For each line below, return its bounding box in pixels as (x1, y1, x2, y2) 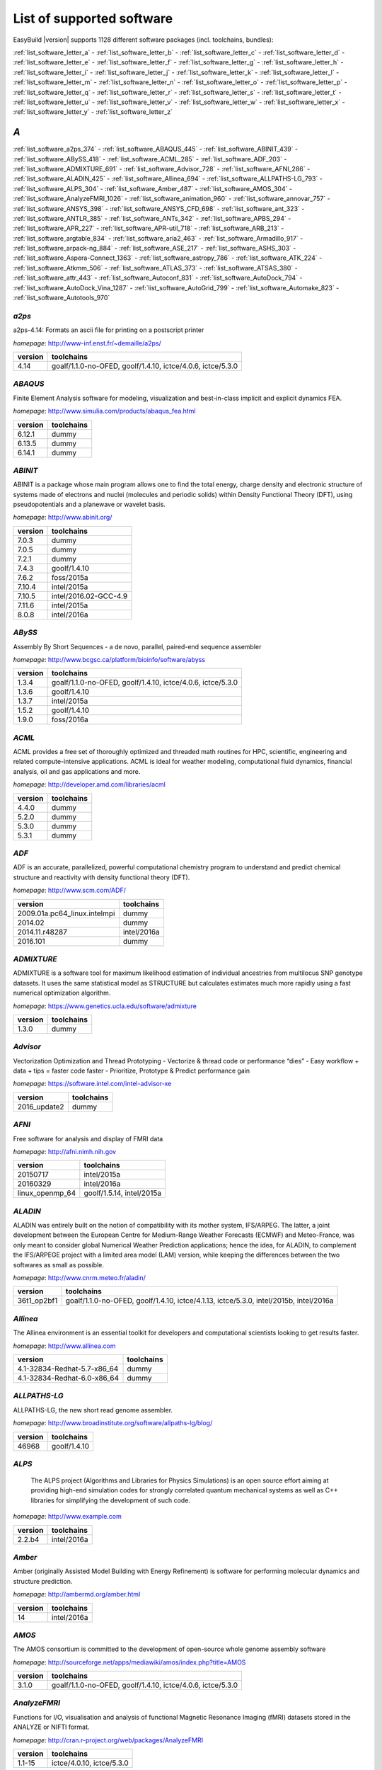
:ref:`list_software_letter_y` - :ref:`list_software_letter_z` (13, 108, 173, 116)
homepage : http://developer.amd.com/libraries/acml (13, 780, 166, 789)
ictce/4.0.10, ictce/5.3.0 (51, 1758, 129, 1768)
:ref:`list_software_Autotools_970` (13, 294, 110, 302)
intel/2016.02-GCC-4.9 (51, 591, 128, 601)
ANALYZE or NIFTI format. (13, 1723, 90, 1731)
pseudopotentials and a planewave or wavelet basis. (13, 500, 166, 509)
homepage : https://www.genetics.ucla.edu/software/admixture (13, 1002, 197, 1010)
